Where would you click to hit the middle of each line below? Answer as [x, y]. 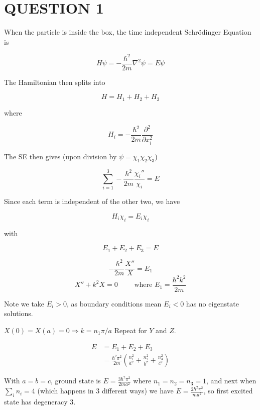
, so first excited [228, 391]
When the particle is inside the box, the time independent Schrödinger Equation [128, 32]
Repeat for [131, 330]
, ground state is [76, 381]
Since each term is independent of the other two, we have [92, 201]
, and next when [231, 381]
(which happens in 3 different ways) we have [105, 391]
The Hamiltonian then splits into [55, 82]
